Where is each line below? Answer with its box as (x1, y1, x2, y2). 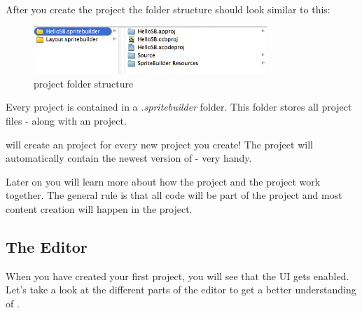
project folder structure (34, 76, 134, 90)
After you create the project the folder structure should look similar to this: (6, 2, 330, 16)
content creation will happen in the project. (6, 202, 193, 216)
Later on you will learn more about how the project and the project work (6, 174, 321, 188)
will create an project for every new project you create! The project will (6, 137, 313, 151)
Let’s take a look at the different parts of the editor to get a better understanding (6, 282, 356, 297)
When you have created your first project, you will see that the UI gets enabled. (6, 268, 349, 283)
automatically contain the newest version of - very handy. (6, 151, 252, 165)
